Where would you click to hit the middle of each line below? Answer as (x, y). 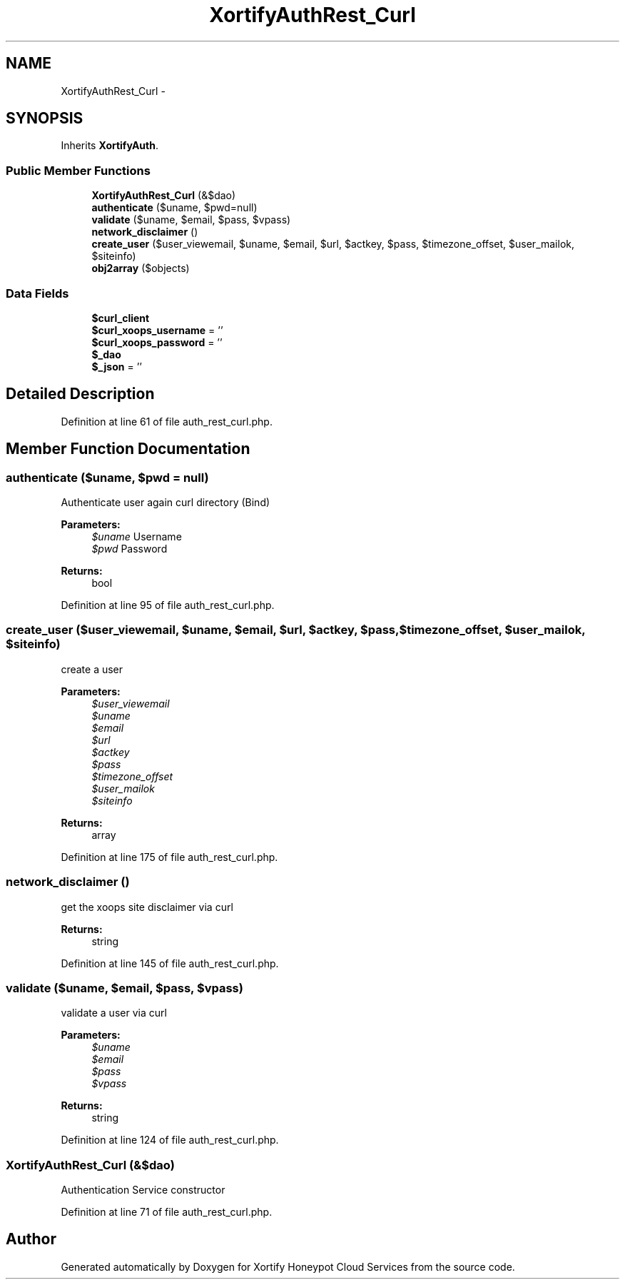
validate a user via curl (114, 1013)
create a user (92, 669)
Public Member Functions (78, 170)
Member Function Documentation (128, 449)
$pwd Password (129, 549)
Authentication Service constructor (143, 1190)
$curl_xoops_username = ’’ (157, 330)
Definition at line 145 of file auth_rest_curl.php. (170, 963)
